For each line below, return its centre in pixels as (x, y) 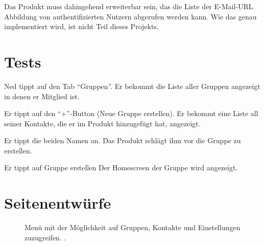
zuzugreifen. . (45, 237)
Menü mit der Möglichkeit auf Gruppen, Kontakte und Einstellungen (133, 227)
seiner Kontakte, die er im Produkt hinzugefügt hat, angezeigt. (102, 123)
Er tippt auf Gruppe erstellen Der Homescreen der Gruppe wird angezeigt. (121, 167)
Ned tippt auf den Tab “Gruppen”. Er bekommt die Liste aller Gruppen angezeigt (132, 86)
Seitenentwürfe (58, 203)
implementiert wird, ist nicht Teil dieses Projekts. (81, 26)
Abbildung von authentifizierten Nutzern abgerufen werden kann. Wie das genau (130, 16)
